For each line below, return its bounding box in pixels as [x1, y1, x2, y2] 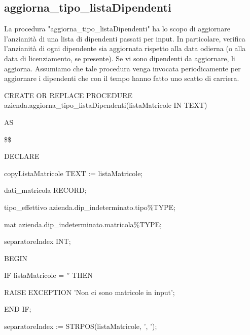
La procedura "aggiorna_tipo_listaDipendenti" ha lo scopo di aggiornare [4, 23, 231, 34]
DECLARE [4, 151, 40, 161]
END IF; [4, 304, 31, 314]
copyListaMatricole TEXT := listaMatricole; [4, 167, 143, 178]
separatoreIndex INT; [4, 236, 71, 246]
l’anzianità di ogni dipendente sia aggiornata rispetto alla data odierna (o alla [4, 43, 246, 54]
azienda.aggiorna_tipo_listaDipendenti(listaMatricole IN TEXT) [4, 100, 207, 110]
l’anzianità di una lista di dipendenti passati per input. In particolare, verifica [4, 33, 245, 44]
